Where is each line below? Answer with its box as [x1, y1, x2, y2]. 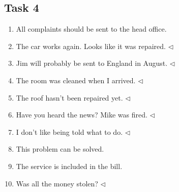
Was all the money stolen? [16, 178, 98, 188]
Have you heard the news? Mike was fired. [16, 109, 147, 120]
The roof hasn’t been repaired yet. [16, 92, 123, 103]
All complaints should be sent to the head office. [16, 23, 167, 34]
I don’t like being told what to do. [16, 126, 123, 137]
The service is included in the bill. [16, 160, 123, 171]
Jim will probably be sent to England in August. [16, 58, 168, 68]
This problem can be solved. [16, 143, 104, 154]
